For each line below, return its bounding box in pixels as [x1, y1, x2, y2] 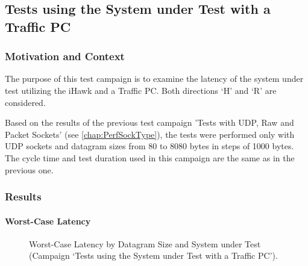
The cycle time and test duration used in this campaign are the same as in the [5, 151, 295, 164]
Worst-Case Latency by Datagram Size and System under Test [29, 237, 261, 250]
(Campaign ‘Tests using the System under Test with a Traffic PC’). [29, 249, 278, 262]
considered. [5, 96, 46, 108]
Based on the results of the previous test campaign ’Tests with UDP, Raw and [5, 116, 294, 129]
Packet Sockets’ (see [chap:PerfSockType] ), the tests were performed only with [5, 128, 295, 140]
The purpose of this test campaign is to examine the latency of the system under [5, 72, 304, 85]
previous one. [5, 163, 54, 176]
